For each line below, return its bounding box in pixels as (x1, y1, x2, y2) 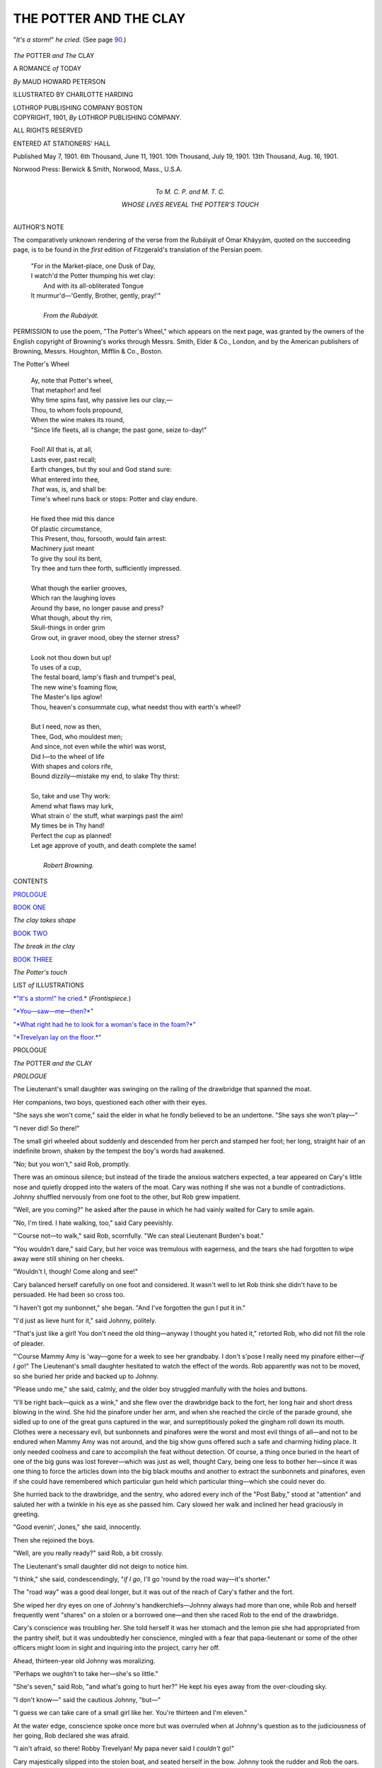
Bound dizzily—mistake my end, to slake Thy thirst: (30, 772, 180, 781)
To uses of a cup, (30, 663, 81, 672)
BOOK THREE (13, 955, 53, 963)
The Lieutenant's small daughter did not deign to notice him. (13, 1561, 189, 1570)
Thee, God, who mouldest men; (30, 732, 123, 740)
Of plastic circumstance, (30, 524, 103, 533)
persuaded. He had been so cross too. (13, 1291, 125, 1299)
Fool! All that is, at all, (30, 446, 93, 454)
